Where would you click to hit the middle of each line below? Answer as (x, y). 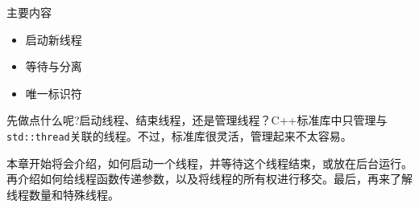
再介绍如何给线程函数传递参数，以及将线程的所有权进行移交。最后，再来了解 (209, 179)
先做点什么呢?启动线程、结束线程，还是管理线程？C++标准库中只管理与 (197, 120)
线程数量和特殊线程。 (63, 194)
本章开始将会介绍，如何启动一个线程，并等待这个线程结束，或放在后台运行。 (209, 163)
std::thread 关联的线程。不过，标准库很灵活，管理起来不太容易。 (179, 135)
